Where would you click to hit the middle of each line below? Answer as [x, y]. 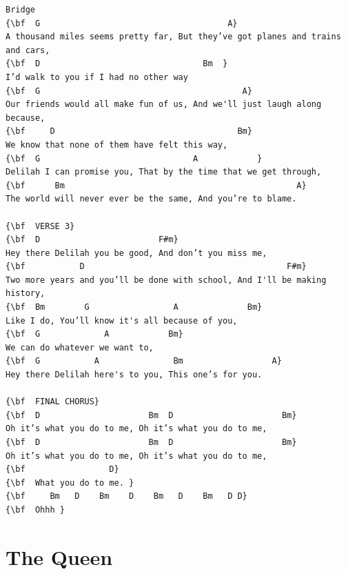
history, [26, 294]
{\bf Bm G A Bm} [134, 307]
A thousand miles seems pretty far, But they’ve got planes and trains [173, 37]
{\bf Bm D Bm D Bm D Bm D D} [126, 496]
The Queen [59, 556]
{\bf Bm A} [156, 185]
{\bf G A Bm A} [144, 361]
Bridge [20, 10]
